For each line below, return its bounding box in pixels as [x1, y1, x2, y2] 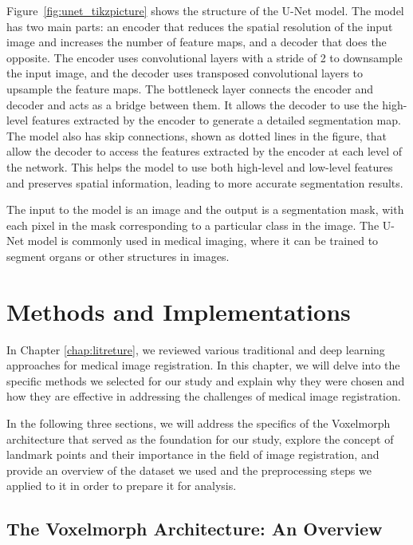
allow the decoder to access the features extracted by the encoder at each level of [6, 143, 403, 160]
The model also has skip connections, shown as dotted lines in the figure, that [6, 127, 387, 144]
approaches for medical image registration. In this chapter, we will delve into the [6, 357, 400, 373]
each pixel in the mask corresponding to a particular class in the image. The [6, 216, 380, 233]
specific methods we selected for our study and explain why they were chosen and [6, 372, 405, 389]
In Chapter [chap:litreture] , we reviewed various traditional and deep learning [6, 341, 385, 357]
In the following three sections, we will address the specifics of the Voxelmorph [6, 415, 391, 431]
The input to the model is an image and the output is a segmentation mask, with [6, 201, 404, 218]
